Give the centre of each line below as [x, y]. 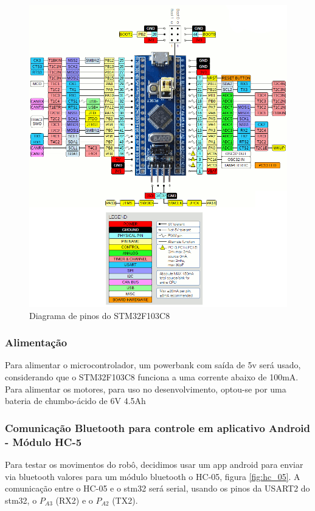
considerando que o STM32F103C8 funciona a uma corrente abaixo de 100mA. [152, 377]
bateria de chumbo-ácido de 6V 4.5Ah [75, 401]
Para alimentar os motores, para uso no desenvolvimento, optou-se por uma [146, 389]
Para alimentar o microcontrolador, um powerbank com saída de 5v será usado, [153, 365]
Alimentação [36, 342]
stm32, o [21, 500]
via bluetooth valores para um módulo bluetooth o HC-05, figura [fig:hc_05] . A [153, 476]
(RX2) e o [74, 500]
